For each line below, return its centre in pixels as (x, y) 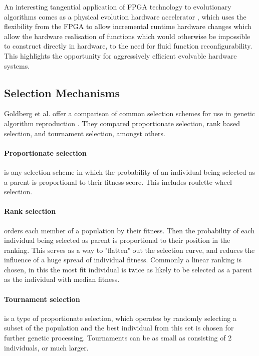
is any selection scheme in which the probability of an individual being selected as (129, 171)
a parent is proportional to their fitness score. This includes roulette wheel (118, 182)
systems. (17, 65)
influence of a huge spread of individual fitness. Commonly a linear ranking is (123, 260)
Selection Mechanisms (62, 92)
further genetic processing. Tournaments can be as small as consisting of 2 (118, 338)
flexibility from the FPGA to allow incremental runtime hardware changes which (128, 26)
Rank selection (30, 211)
